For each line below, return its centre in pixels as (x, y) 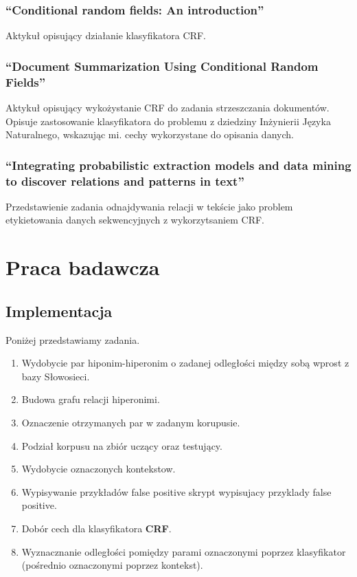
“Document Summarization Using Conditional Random (162, 66)
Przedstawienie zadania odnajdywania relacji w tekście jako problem (149, 206)
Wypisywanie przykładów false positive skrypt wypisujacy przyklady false (176, 491)
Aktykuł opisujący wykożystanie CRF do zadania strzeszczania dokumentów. (168, 107)
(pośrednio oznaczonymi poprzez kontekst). (112, 565)
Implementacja (59, 311)
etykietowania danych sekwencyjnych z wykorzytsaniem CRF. (135, 220)
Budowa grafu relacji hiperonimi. (91, 399)
